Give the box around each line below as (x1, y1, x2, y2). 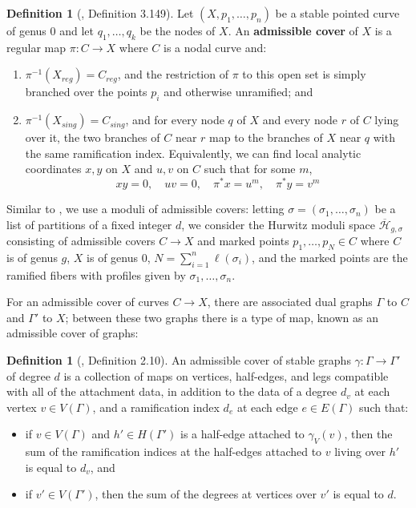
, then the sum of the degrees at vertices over (95, 486, 317, 502)
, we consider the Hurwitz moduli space (181, 216, 376, 232)
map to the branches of (209, 129, 323, 146)
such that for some (204, 160, 296, 177)
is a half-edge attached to (180, 425, 305, 442)
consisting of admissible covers (6, 232, 155, 249)
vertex (6, 398, 37, 415)
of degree (6, 367, 50, 384)
